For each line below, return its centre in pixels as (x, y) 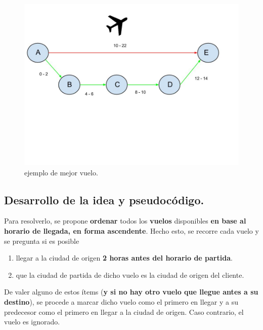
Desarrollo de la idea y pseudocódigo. (104, 199)
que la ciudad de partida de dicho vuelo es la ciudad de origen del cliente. (130, 274)
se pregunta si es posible (42, 241)
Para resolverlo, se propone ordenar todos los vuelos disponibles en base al (125, 221)
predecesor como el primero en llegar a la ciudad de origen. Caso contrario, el (124, 311)
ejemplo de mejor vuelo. (61, 172)
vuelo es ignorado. (32, 322)
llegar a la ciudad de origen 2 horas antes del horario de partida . (124, 258)
